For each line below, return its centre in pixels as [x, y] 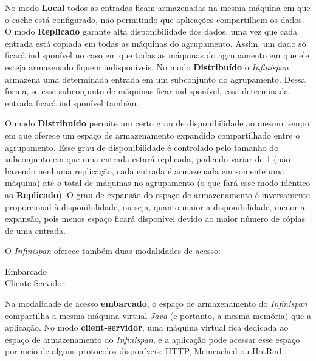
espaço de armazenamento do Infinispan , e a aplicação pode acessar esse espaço [153, 339]
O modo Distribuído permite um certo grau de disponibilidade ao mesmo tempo [157, 123]
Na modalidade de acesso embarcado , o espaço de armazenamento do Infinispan [156, 304]
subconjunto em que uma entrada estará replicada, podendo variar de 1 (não [148, 159]
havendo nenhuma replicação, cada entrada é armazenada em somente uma [145, 170]
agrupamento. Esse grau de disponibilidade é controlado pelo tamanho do [142, 147]
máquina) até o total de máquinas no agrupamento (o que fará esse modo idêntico [158, 183]
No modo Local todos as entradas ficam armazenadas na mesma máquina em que [158, 7]
